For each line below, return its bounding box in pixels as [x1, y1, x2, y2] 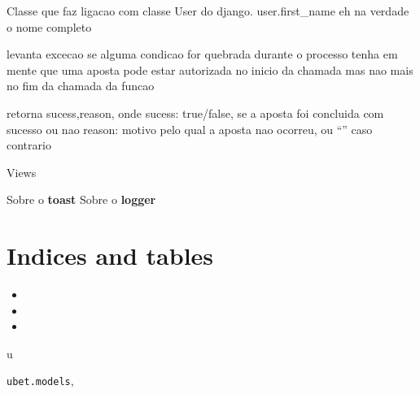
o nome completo [7, 18, 92, 35]
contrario [7, 136, 51, 154]
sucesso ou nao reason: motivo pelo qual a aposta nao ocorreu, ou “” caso [7, 120, 373, 137]
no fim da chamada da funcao [7, 77, 155, 94]
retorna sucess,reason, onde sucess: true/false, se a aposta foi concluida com [7, 104, 384, 121]
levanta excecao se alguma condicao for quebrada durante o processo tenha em [7, 45, 398, 63]
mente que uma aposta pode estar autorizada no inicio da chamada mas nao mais [7, 61, 413, 78]
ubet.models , [7, 372, 74, 389]
